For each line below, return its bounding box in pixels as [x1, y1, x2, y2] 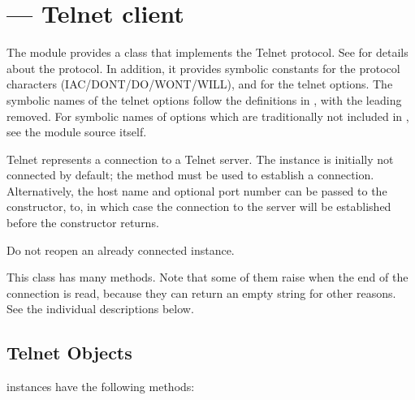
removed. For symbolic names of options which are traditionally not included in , [6, 107, 409, 124]
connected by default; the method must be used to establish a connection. [6, 166, 374, 183]
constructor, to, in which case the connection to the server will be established [6, 198, 391, 215]
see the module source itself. [6, 123, 147, 140]
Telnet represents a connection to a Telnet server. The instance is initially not [6, 150, 394, 167]
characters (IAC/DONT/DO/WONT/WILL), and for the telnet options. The [6, 75, 393, 92]
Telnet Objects [6, 340, 132, 365]
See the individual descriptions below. [6, 300, 194, 317]
